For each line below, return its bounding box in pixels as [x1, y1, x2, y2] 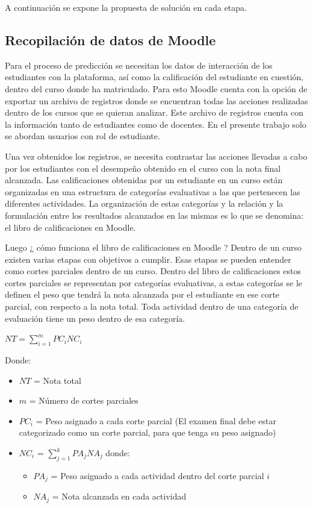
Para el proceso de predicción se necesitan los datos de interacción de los [5, 58, 273, 71]
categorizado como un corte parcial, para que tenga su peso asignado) [19, 426, 276, 439]
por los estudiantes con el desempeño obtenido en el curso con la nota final [5, 161, 281, 174]
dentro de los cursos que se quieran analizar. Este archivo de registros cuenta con [5, 106, 304, 119]
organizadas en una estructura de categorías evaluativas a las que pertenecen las [5, 185, 300, 198]
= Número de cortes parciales [29, 394, 138, 407]
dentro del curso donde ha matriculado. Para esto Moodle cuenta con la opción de [5, 82, 308, 95]
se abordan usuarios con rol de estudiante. [5, 130, 160, 142]
